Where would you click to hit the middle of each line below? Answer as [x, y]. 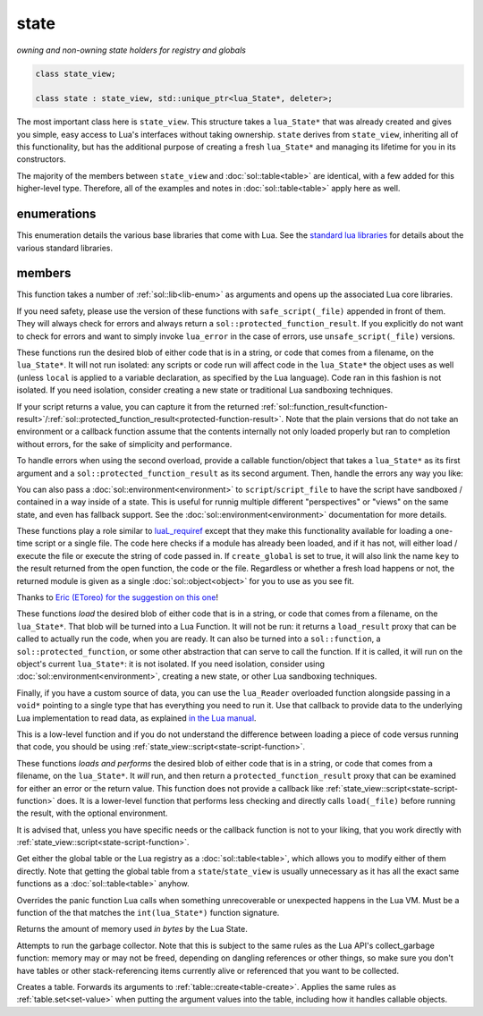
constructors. [41, 159]
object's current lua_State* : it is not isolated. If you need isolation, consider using [171, 664]
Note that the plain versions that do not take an [372, 419]
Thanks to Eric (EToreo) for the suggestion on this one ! [118, 597]
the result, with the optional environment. [92, 813]
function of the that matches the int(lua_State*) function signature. [148, 913]
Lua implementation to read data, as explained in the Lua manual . [136, 718]
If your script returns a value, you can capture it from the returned [138, 406]
